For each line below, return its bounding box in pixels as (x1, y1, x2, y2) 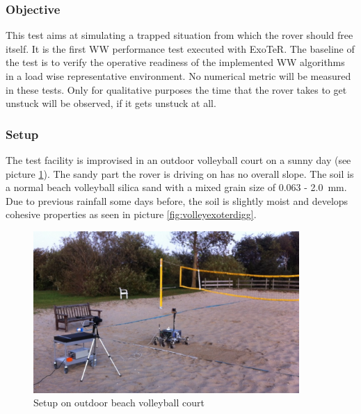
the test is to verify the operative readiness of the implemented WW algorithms (6, 55, 345, 69)
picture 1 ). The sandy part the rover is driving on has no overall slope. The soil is (6, 166, 354, 181)
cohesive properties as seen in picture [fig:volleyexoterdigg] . (6, 207, 257, 222)
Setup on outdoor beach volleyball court (33, 395, 204, 410)
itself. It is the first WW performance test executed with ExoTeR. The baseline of (6, 41, 355, 56)
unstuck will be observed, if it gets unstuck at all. (6, 96, 216, 110)
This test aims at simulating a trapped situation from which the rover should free (6, 28, 353, 42)
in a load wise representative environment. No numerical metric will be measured (6, 69, 351, 83)
